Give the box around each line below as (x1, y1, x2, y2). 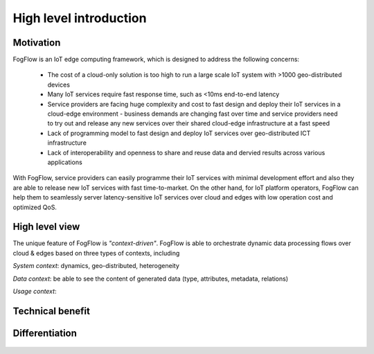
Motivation (12, 37, 61, 48)
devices (47, 80, 71, 89)
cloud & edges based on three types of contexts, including (12, 249, 180, 257)
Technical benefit (12, 305, 90, 317)
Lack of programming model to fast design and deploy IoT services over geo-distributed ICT (47, 129, 311, 137)
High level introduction (12, 10, 147, 26)
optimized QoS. (12, 203, 57, 211)
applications (47, 158, 82, 166)
